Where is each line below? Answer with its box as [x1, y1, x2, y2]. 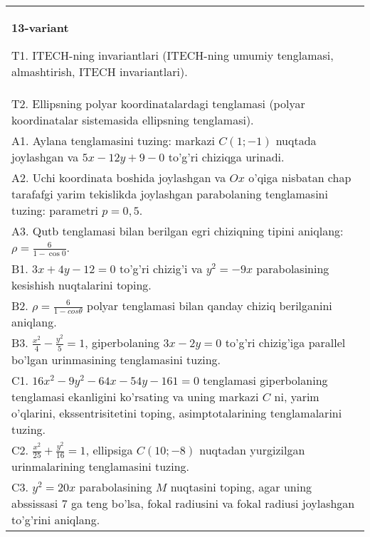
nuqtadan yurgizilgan [199, 441, 305, 458]
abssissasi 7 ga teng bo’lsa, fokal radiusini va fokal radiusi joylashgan [11, 495, 355, 512]
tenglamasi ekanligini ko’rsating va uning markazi [11, 388, 259, 405]
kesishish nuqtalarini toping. [11, 276, 152, 293]
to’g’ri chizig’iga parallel [225, 334, 346, 351]
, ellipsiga [85, 441, 133, 458]
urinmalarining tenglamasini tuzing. [11, 458, 190, 475]
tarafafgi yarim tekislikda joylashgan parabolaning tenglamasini [11, 186, 328, 202]
